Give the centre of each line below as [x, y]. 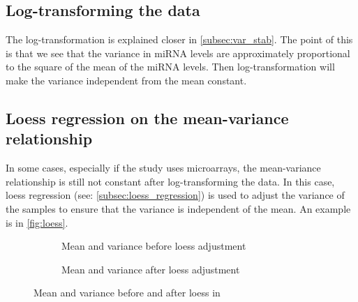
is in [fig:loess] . [37, 222]
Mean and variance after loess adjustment [151, 269]
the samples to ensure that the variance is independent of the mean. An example [178, 208]
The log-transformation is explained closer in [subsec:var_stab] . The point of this [179, 39]
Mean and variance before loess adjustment [154, 246]
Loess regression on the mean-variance [147, 118]
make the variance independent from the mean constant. [126, 80]
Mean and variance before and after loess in [127, 293]
